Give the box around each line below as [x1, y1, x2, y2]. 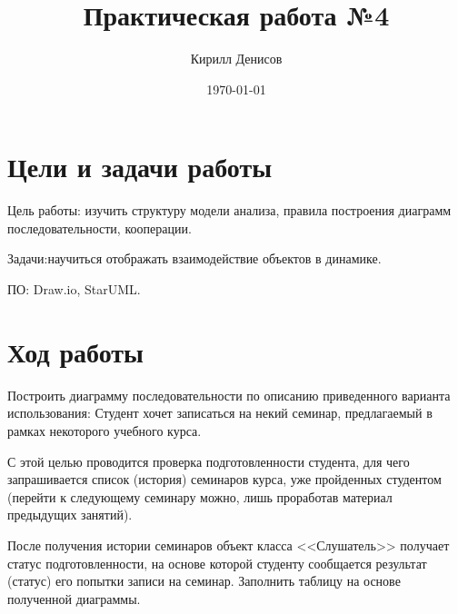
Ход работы [7, 332, 144, 370]
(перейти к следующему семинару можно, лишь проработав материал [7, 487, 393, 506]
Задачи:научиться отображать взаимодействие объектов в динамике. [7, 249, 382, 268]
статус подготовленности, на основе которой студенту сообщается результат [7, 553, 427, 572]
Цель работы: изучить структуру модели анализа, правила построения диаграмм [7, 201, 452, 220]
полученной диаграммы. [7, 589, 141, 608]
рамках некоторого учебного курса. [7, 421, 202, 440]
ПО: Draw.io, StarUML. [7, 280, 141, 299]
